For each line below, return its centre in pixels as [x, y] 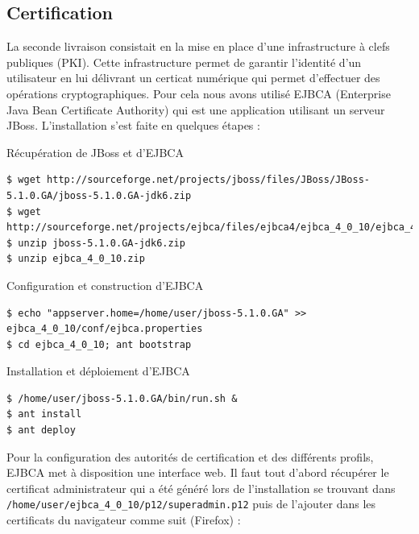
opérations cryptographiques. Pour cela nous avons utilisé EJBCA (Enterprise [199, 93]
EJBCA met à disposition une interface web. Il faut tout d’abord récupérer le [198, 472]
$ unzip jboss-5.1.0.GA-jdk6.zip [96, 243]
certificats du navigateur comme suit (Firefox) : [124, 520]
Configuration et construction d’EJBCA [105, 285]
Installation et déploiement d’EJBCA [98, 371]
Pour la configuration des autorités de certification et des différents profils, [190, 456]
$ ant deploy [41, 431]
